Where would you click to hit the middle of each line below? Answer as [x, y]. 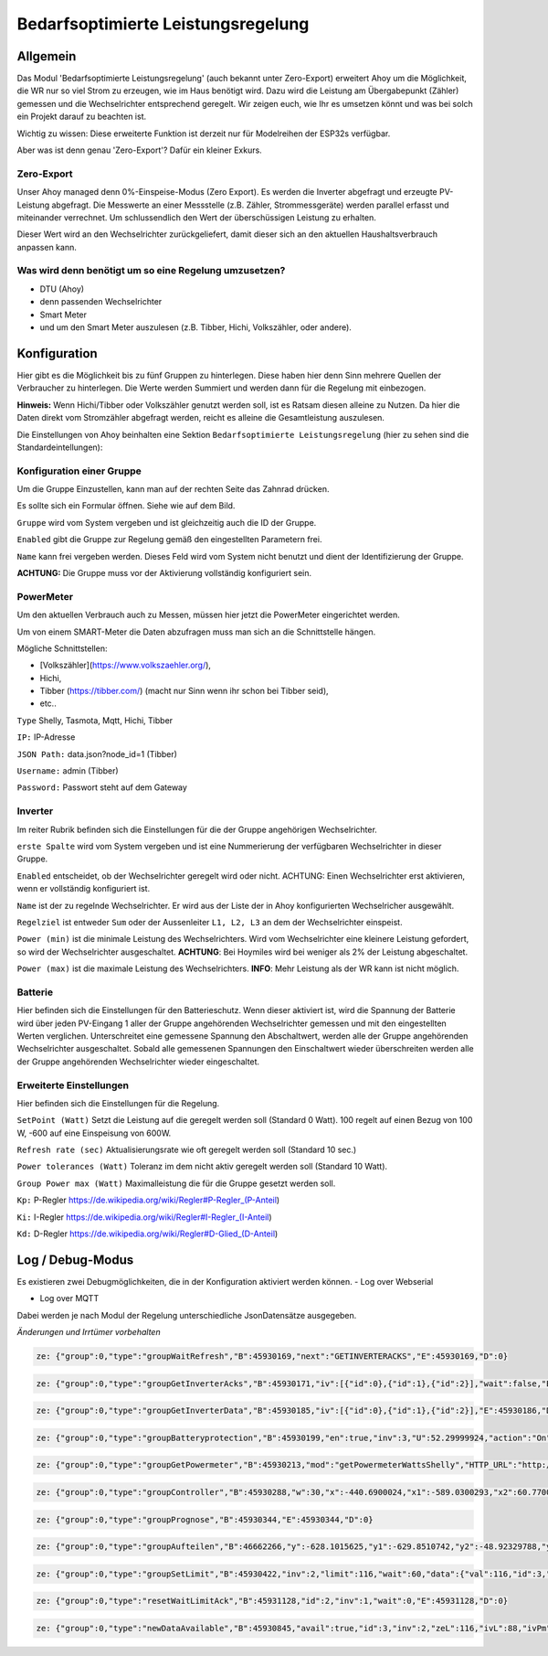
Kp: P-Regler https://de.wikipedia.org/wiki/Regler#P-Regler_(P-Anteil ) [148, 1200]
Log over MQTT [69, 1298]
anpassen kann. [47, 247]
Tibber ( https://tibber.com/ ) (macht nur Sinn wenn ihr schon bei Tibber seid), [184, 691]
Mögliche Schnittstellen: [62, 648]
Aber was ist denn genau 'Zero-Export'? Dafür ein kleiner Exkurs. [139, 150]
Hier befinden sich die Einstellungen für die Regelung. [118, 1103]
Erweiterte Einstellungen [73, 1085]
